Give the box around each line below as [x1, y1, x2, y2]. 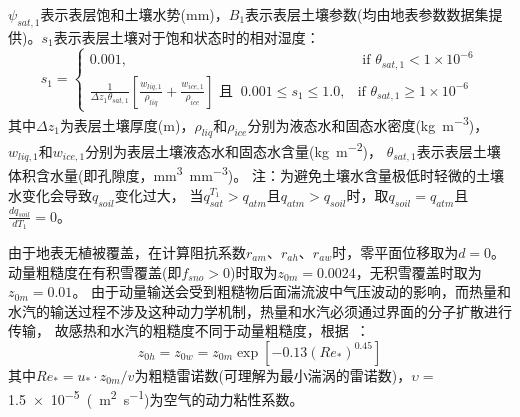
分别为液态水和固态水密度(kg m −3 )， [247, 111, 489, 135]
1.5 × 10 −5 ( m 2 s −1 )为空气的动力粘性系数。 [8, 385, 304, 409]
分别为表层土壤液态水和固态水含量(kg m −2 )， [85, 138, 382, 162]
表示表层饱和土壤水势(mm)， [40, 4, 229, 24]
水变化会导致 [8, 184, 92, 205]
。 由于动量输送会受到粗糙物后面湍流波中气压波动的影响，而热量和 [72, 281, 512, 302]
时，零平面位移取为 [332, 242, 459, 263]
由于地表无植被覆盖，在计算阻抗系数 [8, 242, 246, 263]
